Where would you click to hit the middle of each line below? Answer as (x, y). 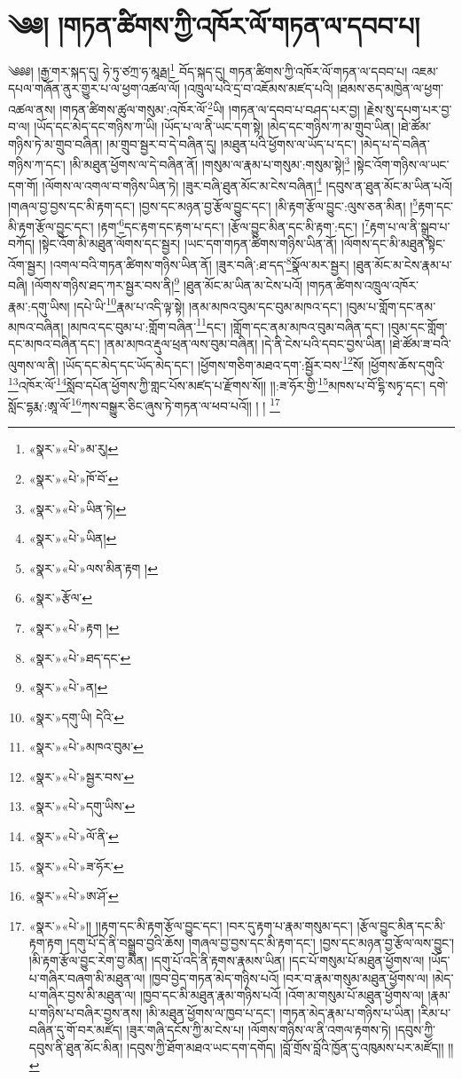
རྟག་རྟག (46, 943)
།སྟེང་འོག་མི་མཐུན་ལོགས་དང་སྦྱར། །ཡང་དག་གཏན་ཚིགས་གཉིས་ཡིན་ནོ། (188, 244)
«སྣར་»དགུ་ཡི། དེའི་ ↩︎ (76, 717)
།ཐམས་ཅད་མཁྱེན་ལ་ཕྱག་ (391, 88)
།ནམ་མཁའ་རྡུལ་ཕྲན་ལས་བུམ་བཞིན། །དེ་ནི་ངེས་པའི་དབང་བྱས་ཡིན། (245, 343)
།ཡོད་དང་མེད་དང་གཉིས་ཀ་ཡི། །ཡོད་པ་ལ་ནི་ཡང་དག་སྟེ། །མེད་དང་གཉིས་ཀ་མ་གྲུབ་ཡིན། (214, 126)
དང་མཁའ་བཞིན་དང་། (54, 343)
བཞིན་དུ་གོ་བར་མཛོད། (75, 1030)
